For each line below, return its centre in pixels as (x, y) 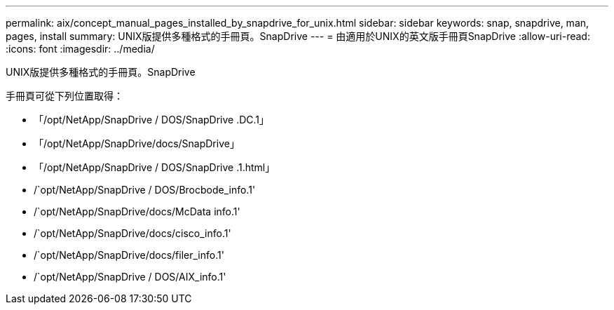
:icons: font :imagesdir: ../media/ (80, 49)
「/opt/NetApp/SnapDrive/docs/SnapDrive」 (137, 143)
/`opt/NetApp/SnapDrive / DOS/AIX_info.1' (130, 277)
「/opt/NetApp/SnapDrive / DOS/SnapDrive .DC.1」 (152, 120)
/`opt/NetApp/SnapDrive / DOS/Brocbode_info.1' (145, 190)
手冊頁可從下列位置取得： (64, 96)
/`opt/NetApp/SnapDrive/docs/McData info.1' (137, 211)
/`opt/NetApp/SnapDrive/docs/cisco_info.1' (132, 233)
